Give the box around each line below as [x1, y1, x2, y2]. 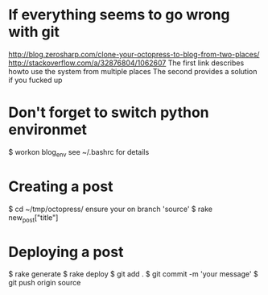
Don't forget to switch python [8, 103, 209, 122]
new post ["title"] [8, 212, 59, 224]
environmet [8, 121, 87, 139]
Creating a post [8, 177, 113, 195]
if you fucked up [8, 75, 63, 85]
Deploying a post [8, 243, 124, 261]
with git [8, 23, 60, 41]
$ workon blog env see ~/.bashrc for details [8, 147, 150, 159]
